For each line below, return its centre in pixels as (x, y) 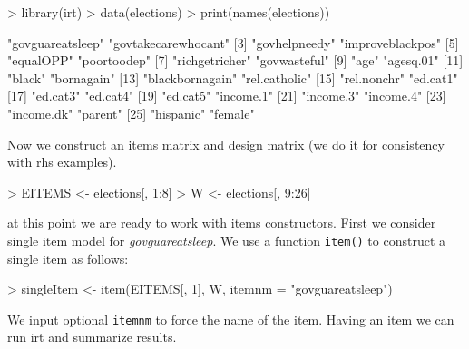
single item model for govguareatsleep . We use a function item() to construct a (227, 240)
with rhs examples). (62, 162)
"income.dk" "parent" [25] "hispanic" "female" (131, 113)
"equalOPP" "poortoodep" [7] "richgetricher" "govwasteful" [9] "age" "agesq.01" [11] (235, 60)
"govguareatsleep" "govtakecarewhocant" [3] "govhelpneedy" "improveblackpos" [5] (233, 42)
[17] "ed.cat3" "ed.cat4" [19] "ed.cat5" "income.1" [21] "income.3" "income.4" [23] (227, 96)
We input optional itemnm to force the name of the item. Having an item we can (231, 319)
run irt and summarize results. (92, 337)
